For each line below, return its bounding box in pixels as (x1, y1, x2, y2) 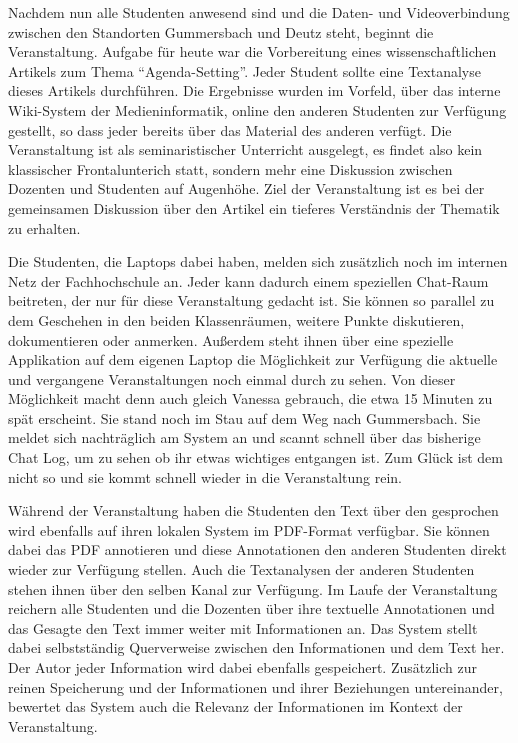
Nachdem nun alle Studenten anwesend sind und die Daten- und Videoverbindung (8, 2, 510, 22)
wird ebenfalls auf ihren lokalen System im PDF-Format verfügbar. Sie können (8, 519, 490, 540)
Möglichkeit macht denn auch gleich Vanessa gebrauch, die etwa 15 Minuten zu (8, 388, 493, 409)
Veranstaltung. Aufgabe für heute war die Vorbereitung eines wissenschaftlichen (8, 41, 497, 62)
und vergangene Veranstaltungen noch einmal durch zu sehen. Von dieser (8, 368, 456, 389)
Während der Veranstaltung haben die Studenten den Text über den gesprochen (8, 500, 499, 521)
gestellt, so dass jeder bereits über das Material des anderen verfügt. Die (8, 119, 452, 140)
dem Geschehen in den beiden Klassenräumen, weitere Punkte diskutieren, (8, 309, 465, 330)
